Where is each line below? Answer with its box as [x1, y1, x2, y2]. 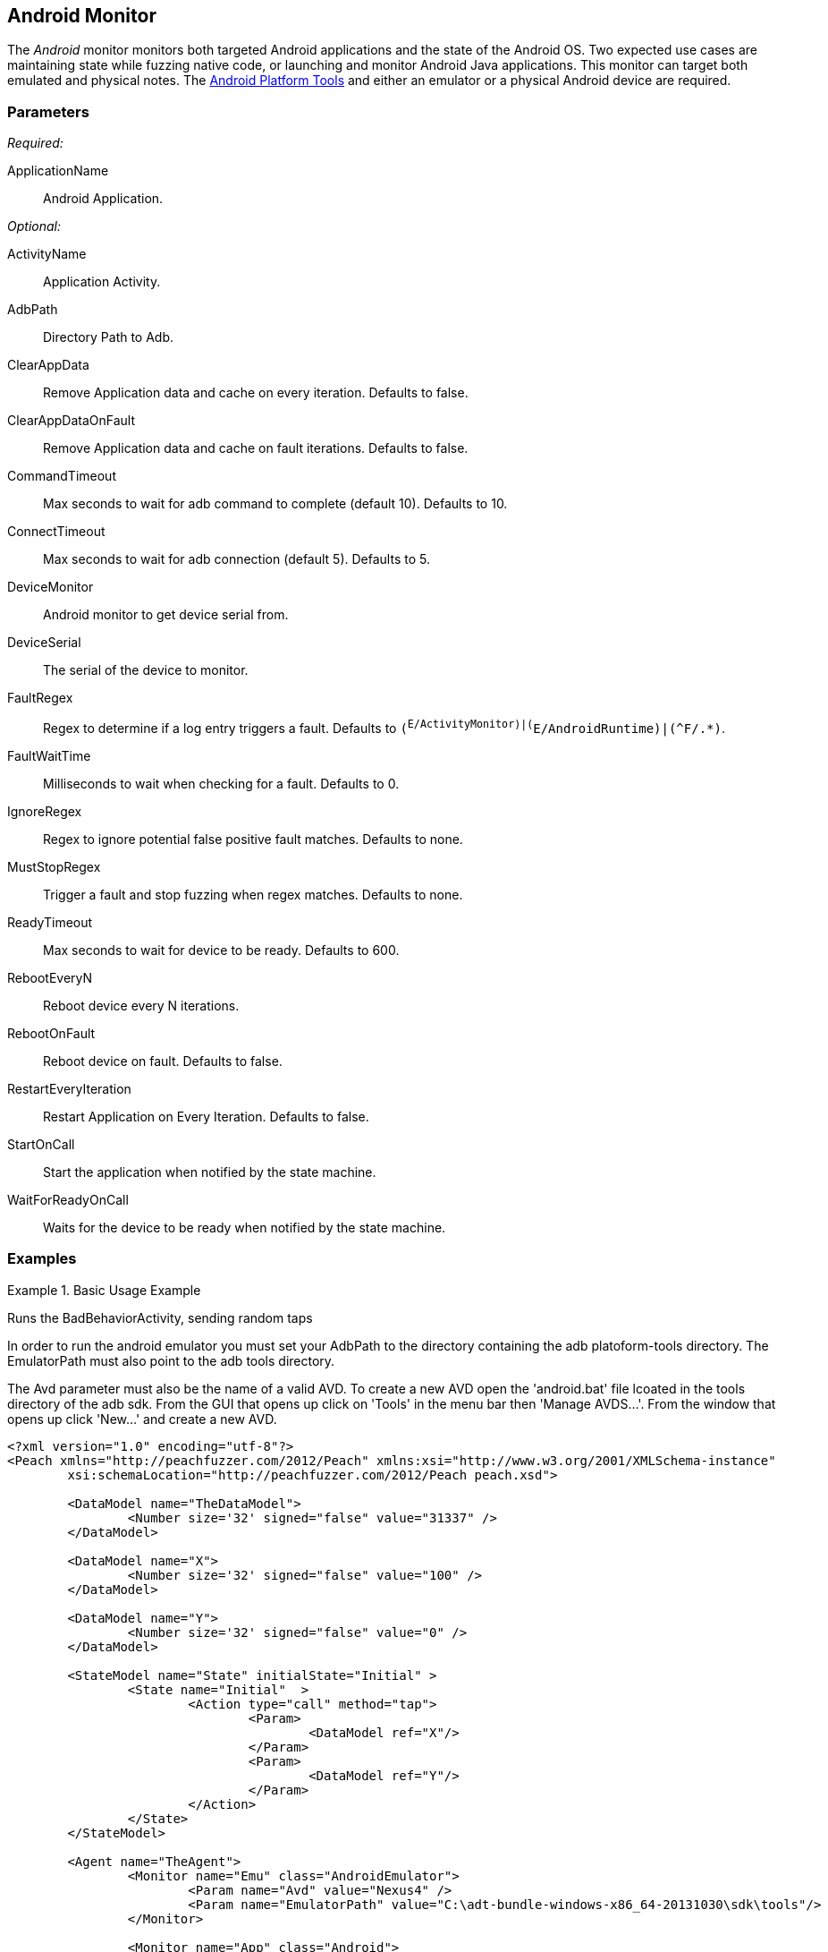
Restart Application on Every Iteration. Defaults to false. [43, 1108, 369, 1124]
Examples [7, 1249, 77, 1268]
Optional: [7, 218, 61, 234]
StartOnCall [7, 1136, 75, 1152]
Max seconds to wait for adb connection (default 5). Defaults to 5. [43, 551, 430, 567]
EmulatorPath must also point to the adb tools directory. [7, 1352, 335, 1368]
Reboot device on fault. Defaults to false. [43, 1053, 283, 1069]
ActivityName [7, 246, 87, 262]
